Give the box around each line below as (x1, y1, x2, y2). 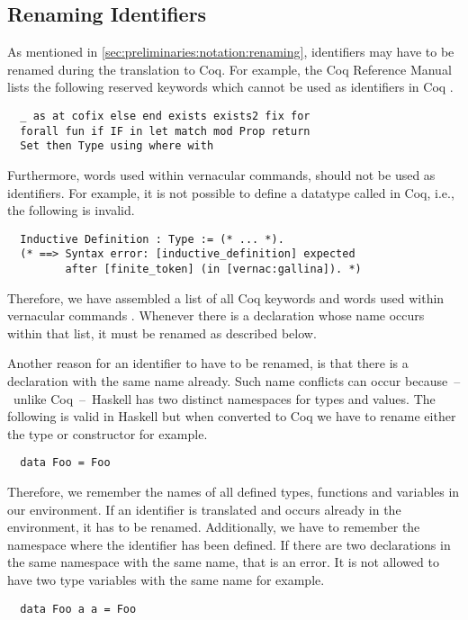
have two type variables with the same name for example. (7, 571, 325, 589)
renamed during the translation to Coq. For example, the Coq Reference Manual (7, 59, 452, 78)
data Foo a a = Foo (20, 602, 137, 616)
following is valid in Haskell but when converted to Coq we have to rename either (7, 407, 456, 426)
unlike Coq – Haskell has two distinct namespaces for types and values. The (13, 389, 436, 408)
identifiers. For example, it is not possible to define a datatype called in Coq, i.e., (7, 183, 454, 202)
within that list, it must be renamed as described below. (7, 323, 317, 342)
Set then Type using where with (20, 139, 214, 153)
